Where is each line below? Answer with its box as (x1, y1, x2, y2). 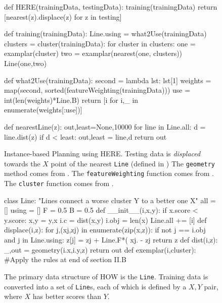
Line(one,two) (4, 57, 47, 68)
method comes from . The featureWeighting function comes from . (4, 168, 214, 178)
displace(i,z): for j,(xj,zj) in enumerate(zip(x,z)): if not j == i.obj (4, 224, 206, 235)
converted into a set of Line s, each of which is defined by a (4, 281, 187, 291)
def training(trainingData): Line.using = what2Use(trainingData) (4, 28, 207, 39)
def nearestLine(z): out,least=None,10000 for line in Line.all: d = (4, 121, 206, 132)
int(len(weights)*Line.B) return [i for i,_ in (4, 94, 139, 105)
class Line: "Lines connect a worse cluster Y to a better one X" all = (4, 195, 216, 205)
